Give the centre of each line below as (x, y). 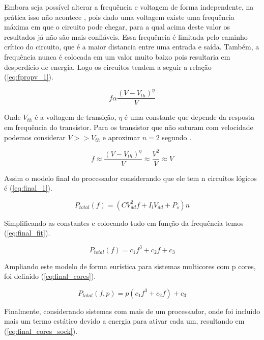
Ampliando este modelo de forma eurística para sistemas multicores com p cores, (130, 266)
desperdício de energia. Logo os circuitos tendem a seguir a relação (108, 67)
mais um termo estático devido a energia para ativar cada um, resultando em (124, 321)
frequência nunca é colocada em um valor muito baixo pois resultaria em (117, 56)
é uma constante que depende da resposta (189, 117)
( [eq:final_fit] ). (27, 233)
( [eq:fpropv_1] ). (29, 77)
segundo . (177, 137)
